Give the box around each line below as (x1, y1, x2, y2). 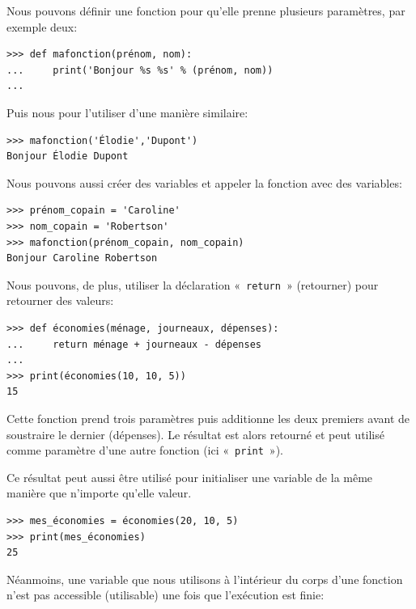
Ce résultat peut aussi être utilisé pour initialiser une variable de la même (6, 468, 373, 485)
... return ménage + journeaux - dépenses (6, 338, 261, 350)
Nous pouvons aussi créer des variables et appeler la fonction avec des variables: (6, 174, 402, 191)
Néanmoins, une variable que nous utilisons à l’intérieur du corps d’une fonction (6, 570, 403, 587)
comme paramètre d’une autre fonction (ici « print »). (6, 442, 283, 459)
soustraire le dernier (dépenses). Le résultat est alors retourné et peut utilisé (6, 425, 384, 442)
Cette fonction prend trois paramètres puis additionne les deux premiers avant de (6, 409, 410, 426)
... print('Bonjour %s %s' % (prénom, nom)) (6, 64, 274, 76)
